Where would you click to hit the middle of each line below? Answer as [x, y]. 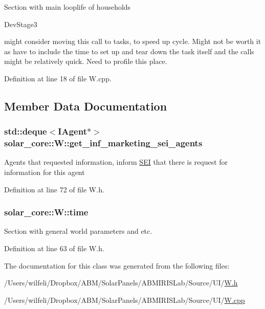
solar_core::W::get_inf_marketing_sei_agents [103, 143]
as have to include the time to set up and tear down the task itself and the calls [129, 51]
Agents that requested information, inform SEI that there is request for [116, 162]
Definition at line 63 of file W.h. [54, 248]
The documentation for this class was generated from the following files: [117, 265]
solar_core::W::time [46, 212]
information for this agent [45, 172]
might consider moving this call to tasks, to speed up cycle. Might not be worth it [133, 41]
